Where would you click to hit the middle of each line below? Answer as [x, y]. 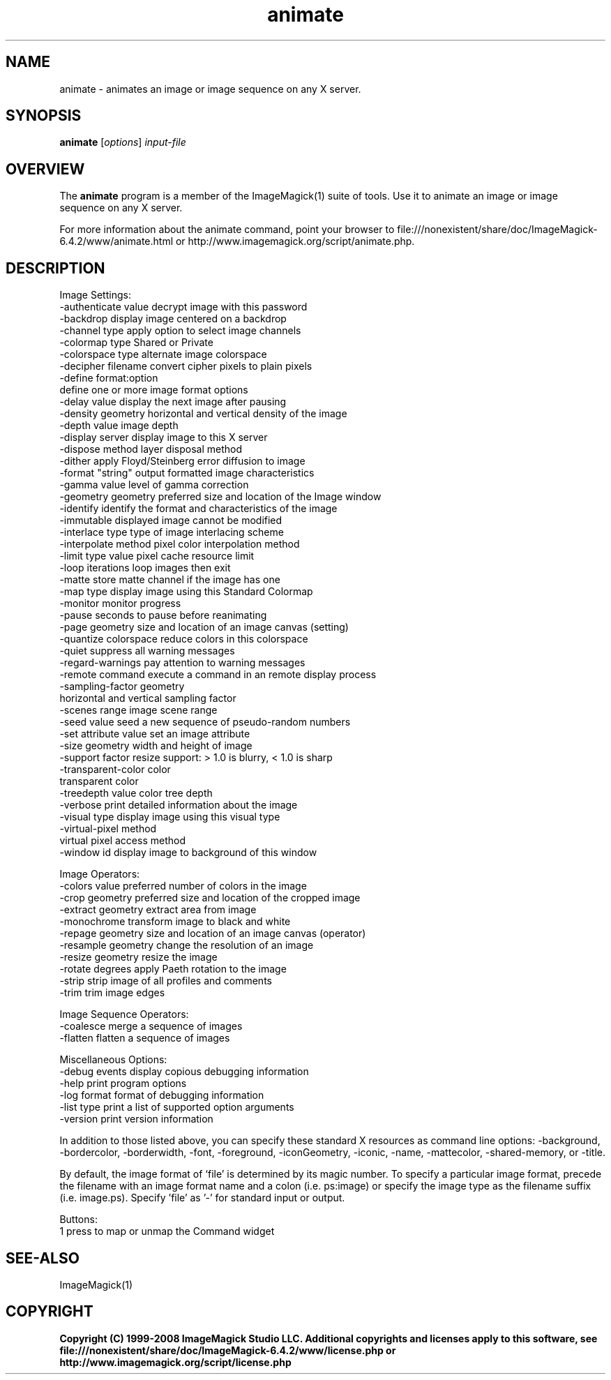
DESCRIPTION [55, 268]
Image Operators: [100, 874]
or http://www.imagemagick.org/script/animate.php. [295, 241]
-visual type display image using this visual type [170, 817]
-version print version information [136, 1119]
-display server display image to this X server [164, 437]
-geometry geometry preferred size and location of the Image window [220, 497]
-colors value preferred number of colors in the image [183, 886]
